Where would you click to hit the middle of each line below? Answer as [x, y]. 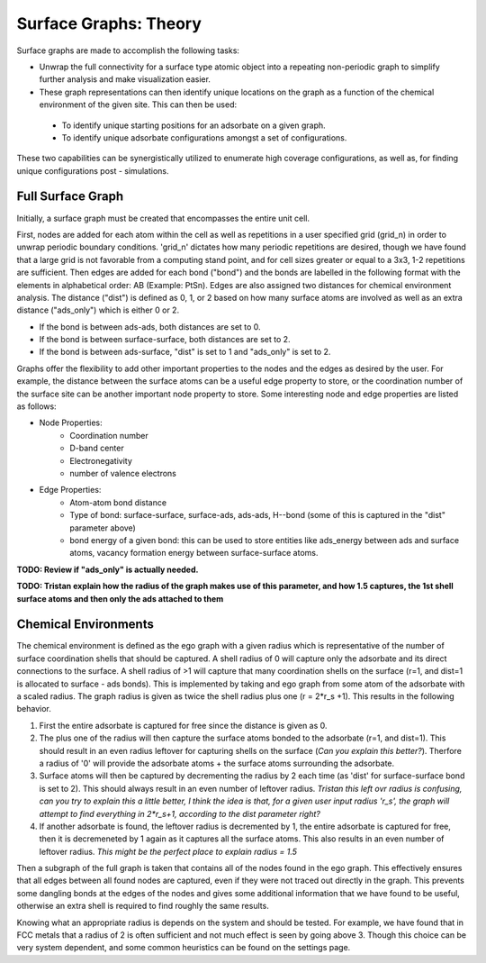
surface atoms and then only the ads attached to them [120, 598]
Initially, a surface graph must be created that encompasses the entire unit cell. [163, 218]
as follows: [37, 406]
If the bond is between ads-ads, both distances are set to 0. [150, 327]
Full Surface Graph [70, 197]
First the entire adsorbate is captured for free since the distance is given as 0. [183, 725]
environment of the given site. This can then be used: [138, 104]
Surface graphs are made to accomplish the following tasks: [128, 50]
